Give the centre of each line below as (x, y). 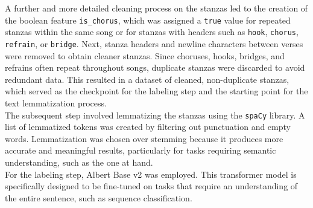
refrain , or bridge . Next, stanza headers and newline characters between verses (154, 43)
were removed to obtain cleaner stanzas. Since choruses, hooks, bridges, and (145, 55)
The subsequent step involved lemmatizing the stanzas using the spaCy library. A (155, 115)
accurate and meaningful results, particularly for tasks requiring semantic (141, 150)
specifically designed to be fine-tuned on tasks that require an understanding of (151, 186)
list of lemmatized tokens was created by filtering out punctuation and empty (148, 127)
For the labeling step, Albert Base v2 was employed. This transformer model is (151, 174)
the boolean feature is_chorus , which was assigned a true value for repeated (148, 20)
